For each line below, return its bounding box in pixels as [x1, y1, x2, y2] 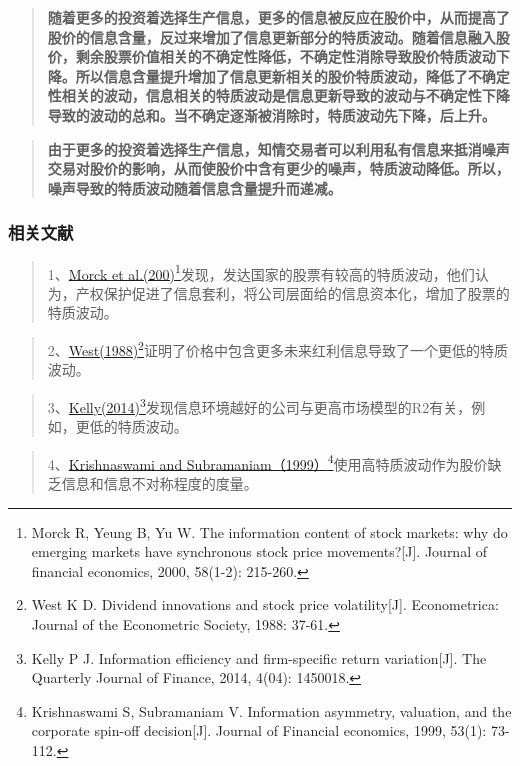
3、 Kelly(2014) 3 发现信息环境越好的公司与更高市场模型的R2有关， [47, 393, 472, 417]
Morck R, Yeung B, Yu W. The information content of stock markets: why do [31, 521, 508, 542]
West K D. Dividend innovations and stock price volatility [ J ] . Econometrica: [31, 594, 499, 615]
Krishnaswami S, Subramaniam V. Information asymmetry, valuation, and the [31, 700, 512, 721]
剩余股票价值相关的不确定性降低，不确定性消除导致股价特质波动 [75, 46, 496, 67]
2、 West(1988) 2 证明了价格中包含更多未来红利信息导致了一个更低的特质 [47, 337, 508, 360]
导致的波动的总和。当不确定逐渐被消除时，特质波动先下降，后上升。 [47, 104, 496, 125]
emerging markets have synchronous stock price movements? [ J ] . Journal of [31, 541, 487, 562]
